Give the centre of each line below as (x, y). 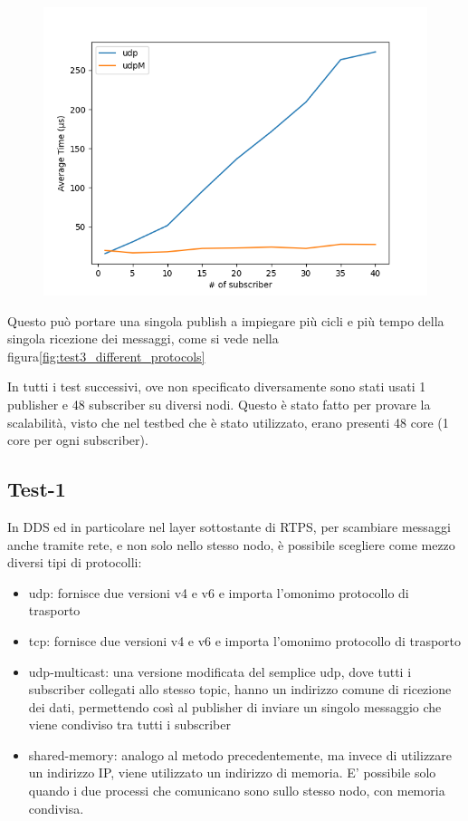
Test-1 (37, 489)
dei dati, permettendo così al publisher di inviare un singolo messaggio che (235, 706)
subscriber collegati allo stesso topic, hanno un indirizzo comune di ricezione (240, 689)
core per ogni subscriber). (78, 440)
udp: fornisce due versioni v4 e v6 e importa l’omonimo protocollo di (219, 592)
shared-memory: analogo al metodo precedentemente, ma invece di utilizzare (240, 754)
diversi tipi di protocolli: (75, 562)
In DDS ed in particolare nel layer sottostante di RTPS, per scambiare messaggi (229, 526)
